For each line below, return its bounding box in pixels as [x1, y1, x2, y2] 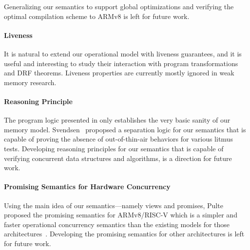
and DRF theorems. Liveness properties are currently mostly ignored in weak [4, 68, 234, 78]
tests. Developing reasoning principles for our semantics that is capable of [4, 143, 224, 153]
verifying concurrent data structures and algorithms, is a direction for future [4, 153, 232, 163]
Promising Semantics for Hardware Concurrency [4, 181, 171, 192]
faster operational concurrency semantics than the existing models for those [4, 219, 230, 229]
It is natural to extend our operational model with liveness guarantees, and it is [4, 48, 242, 58]
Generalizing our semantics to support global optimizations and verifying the [4, 1, 234, 11]
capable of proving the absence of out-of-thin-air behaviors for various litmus [4, 134, 233, 144]
